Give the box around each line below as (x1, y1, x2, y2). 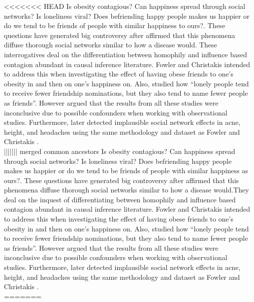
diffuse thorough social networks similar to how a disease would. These (4, 39, 217, 50)
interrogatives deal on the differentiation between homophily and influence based (4, 49, 247, 59)
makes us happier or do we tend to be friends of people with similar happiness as (4, 165, 248, 176)
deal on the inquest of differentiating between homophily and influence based (4, 194, 236, 204)
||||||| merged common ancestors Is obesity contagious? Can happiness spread (4, 146, 235, 156)
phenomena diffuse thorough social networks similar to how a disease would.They (4, 185, 249, 195)
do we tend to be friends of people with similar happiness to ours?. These (4, 20, 225, 31)
